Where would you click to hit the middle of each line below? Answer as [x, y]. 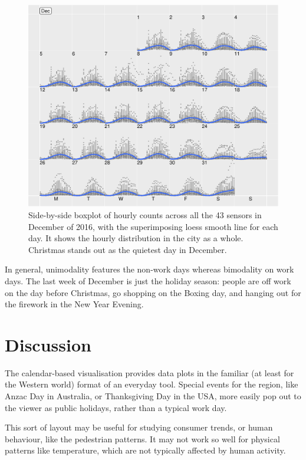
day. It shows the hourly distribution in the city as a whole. [136, 238]
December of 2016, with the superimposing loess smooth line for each [153, 226]
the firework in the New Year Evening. [74, 304]
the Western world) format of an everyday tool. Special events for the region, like [152, 384]
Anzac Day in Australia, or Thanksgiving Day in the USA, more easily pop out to [153, 396]
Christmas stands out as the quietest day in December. [128, 249]
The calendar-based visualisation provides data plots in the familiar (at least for [149, 372]
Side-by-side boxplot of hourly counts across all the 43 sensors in [145, 215]
